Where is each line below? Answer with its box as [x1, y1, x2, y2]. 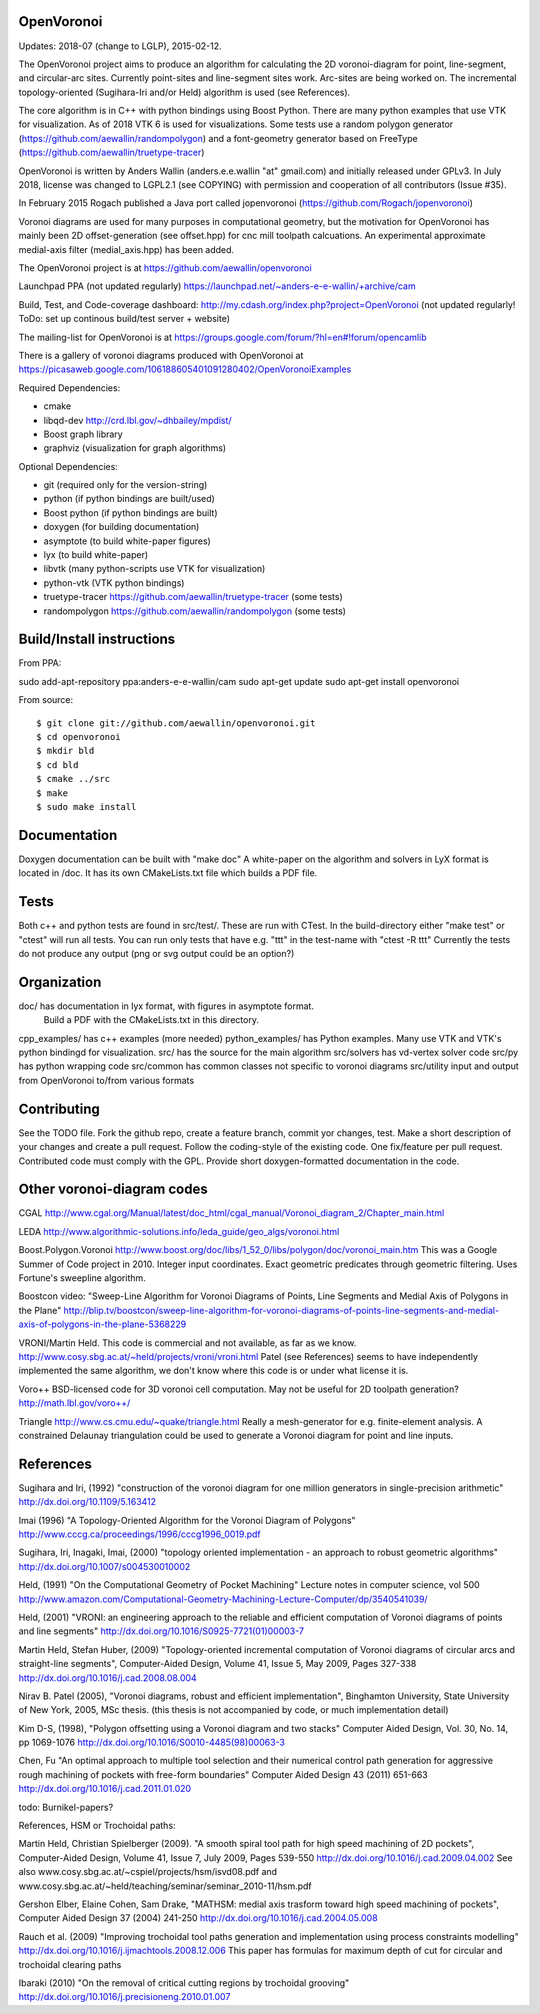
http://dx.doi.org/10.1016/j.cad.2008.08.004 [18, 1671, 197, 1684]
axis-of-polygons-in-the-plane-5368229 [18, 1318, 187, 1330]
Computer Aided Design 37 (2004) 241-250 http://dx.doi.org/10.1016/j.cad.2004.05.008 [18, 1912, 379, 1924]
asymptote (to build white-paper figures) [43, 535, 212, 547]
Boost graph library [43, 428, 124, 440]
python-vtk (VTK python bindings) [43, 576, 185, 589]
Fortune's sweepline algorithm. [18, 1272, 147, 1284]
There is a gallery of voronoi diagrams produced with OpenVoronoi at [18, 349, 304, 361]
